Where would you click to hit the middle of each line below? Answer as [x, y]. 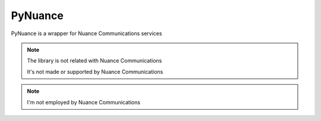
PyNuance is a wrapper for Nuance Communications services [86, 33]
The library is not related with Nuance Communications [95, 61]
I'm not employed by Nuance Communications [84, 102]
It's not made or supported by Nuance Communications [95, 72]
